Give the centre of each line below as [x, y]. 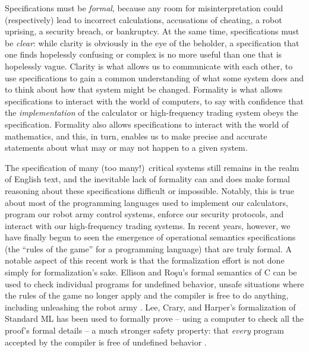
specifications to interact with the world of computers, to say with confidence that [154, 101]
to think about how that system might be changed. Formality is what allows [144, 89]
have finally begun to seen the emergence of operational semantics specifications [150, 237]
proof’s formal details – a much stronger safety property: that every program [144, 330]
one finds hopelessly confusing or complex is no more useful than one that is [144, 54]
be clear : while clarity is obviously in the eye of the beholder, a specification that [152, 42]
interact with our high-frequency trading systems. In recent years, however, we [148, 225]
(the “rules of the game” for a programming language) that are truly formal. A [148, 248]
